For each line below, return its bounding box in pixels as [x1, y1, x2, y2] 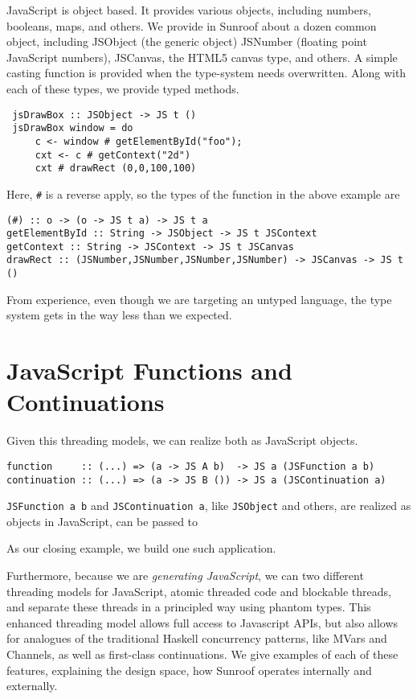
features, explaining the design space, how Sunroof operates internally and [6, 661, 372, 678]
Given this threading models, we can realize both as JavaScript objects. [6, 432, 358, 449]
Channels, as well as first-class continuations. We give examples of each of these [6, 646, 399, 662]
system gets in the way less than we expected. [6, 306, 232, 323]
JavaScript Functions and [6, 354, 292, 387]
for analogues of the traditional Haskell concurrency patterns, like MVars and [6, 630, 387, 647]
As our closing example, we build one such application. [6, 540, 276, 557]
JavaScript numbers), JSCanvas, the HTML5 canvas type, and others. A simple [6, 48, 398, 65]
